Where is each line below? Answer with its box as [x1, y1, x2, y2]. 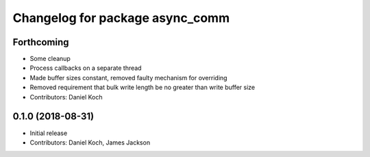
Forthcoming [12, 36, 69, 48]
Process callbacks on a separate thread [29, 64, 142, 72]
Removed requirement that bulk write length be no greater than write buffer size [29, 83, 256, 92]
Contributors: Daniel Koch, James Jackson [29, 138, 151, 147]
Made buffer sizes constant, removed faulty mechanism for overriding [29, 73, 227, 82]
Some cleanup [29, 55, 71, 63]
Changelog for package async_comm [12, 10, 230, 25]
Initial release [29, 129, 68, 137]
